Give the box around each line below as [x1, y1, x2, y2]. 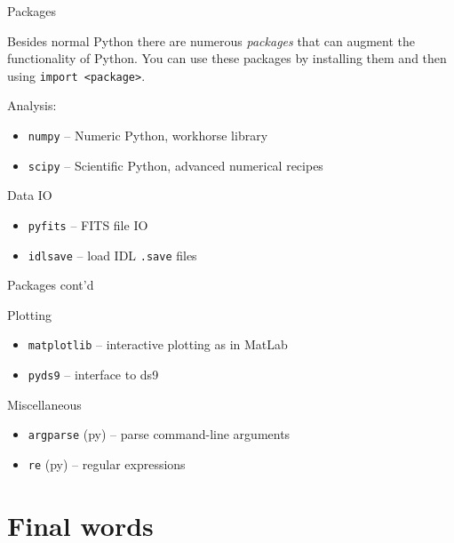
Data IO [7, 186, 52, 204]
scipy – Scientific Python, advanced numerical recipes [28, 156, 323, 174]
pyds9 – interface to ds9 [28, 365, 159, 384]
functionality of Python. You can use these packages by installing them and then [7, 49, 447, 68]
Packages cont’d [7, 275, 94, 294]
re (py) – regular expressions [28, 455, 186, 473]
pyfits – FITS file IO [28, 215, 148, 234]
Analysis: [7, 96, 57, 115]
